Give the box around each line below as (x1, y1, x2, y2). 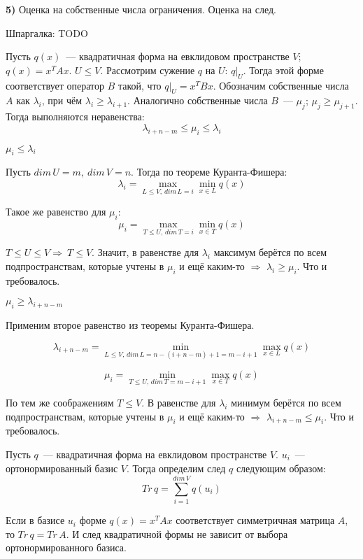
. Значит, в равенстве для (92, 245, 199, 260)
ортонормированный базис (6, 460, 118, 475)
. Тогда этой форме (243, 62, 324, 77)
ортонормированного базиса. (6, 540, 127, 555)
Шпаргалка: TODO (6, 25, 88, 40)
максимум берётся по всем (213, 245, 327, 260)
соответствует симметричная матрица (176, 513, 335, 528)
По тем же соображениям (6, 395, 114, 409)
